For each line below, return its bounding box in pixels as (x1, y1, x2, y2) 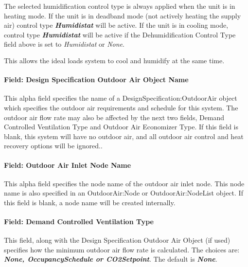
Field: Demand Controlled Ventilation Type (4, 216, 154, 227)
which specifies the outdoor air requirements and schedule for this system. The (4, 102, 238, 112)
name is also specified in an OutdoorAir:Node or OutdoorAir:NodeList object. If (4, 188, 243, 198)
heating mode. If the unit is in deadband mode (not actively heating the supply (4, 10, 241, 20)
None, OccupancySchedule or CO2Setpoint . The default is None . (4, 254, 217, 264)
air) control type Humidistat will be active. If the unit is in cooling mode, (4, 20, 229, 30)
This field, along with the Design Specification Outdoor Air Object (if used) (4, 235, 230, 245)
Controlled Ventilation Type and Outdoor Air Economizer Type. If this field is (4, 122, 238, 132)
